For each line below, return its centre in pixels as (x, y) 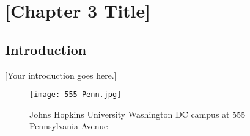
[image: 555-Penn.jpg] (75, 95)
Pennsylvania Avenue (69, 126)
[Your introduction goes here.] (61, 75)
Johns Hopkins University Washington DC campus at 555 (138, 114)
